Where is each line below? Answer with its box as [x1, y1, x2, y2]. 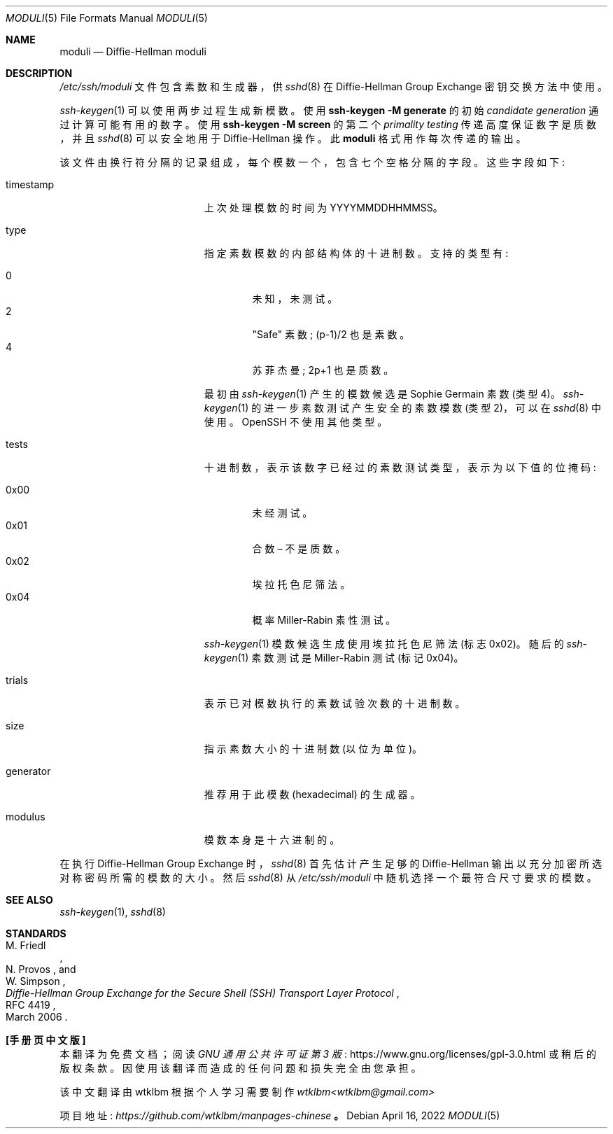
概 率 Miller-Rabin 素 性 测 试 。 [252, 614, 396, 626]
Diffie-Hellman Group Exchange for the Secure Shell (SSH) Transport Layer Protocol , [6, 987, 400, 999]
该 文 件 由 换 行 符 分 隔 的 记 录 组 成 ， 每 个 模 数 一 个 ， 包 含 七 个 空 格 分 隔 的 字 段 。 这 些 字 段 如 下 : [59, 156, 565, 168]
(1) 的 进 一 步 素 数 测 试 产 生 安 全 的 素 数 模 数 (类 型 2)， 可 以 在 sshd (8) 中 [237, 402, 602, 414]
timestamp [6, 178, 55, 190]
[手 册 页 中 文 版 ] [6, 1034, 86, 1046]
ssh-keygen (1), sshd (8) [59, 906, 166, 918]
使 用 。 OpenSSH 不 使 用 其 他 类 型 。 [204, 416, 388, 428]
